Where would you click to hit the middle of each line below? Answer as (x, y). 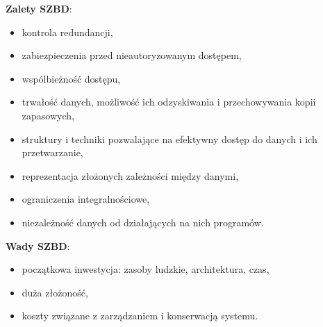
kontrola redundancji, (67, 32)
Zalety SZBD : (39, 8)
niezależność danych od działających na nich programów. (143, 222)
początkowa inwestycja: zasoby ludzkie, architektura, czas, (146, 269)
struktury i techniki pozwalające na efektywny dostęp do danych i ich (169, 139)
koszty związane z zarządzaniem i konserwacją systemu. (140, 316)
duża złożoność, (55, 292)
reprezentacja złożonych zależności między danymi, (130, 175)
